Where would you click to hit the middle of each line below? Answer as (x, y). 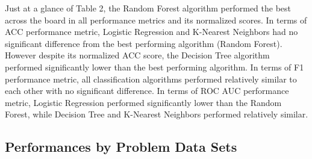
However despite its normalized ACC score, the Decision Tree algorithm (137, 55)
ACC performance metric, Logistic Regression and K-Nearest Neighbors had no (151, 32)
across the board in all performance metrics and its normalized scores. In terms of (156, 20)
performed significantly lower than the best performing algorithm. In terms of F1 (154, 67)
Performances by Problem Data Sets (121, 147)
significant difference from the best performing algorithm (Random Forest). (144, 43)
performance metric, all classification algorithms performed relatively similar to (151, 79)
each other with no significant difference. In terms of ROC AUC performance (147, 91)
